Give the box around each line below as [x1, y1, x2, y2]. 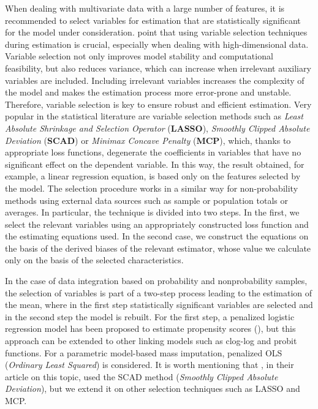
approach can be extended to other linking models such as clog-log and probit [5, 334, 297, 347]
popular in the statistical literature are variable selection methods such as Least [5, 110, 303, 122]
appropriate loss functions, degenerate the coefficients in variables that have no [5, 146, 301, 159]
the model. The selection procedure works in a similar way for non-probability [5, 181, 298, 194]
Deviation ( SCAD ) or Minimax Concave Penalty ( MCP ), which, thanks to [5, 133, 291, 146]
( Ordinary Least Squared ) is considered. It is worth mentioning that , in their [5, 358, 294, 371]
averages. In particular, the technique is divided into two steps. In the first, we [5, 206, 300, 219]
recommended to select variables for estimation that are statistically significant [5, 13, 301, 26]
